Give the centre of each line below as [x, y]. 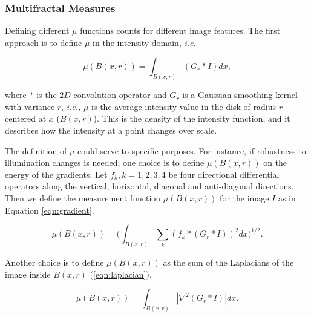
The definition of [36, 150]
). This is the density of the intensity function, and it [192, 118]
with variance [30, 106]
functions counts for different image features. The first [180, 31]
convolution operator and [120, 95]
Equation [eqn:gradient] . [50, 210]
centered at [26, 118]
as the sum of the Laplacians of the [228, 262]
